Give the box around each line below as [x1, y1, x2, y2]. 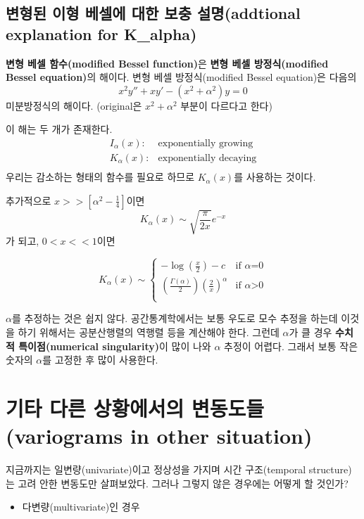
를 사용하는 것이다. [234, 169, 316, 184]
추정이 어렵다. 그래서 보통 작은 [224, 338, 358, 353]
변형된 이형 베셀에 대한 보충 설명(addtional [6, 2, 301, 24]
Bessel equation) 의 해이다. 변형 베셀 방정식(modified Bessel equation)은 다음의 [6, 70, 357, 84]
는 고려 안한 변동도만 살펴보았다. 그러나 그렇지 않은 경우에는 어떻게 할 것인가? [6, 475, 349, 490]
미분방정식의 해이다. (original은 [6, 98, 142, 113]
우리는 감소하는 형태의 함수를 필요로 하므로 [6, 169, 195, 184]
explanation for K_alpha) [6, 23, 197, 44]
